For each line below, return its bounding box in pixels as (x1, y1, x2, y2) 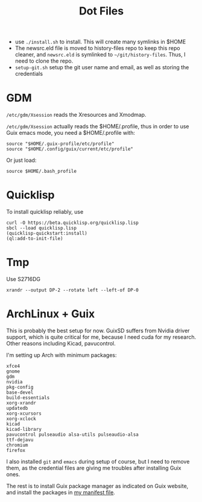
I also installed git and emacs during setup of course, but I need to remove (6, 457, 190, 465)
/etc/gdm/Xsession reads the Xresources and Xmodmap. (6, 111, 147, 119)
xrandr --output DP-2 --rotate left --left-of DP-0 (6, 287, 139, 293)
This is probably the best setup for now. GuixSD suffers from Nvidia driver (6, 327, 190, 334)
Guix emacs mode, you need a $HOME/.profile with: (6, 129, 136, 137)
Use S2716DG (6, 276, 41, 282)
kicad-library (6, 426, 42, 432)
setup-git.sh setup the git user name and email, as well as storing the (14, 64, 189, 71)
